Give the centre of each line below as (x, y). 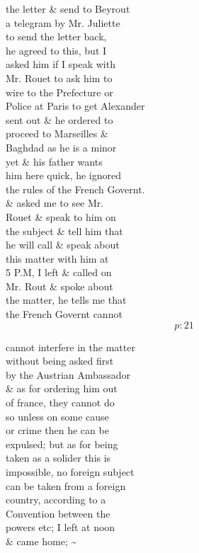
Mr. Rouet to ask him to (59, 78)
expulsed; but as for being (62, 444)
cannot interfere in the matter (70, 347)
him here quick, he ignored (64, 175)
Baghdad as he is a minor (61, 147)
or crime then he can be (57, 430)
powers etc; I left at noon (61, 527)
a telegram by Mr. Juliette (63, 22)
